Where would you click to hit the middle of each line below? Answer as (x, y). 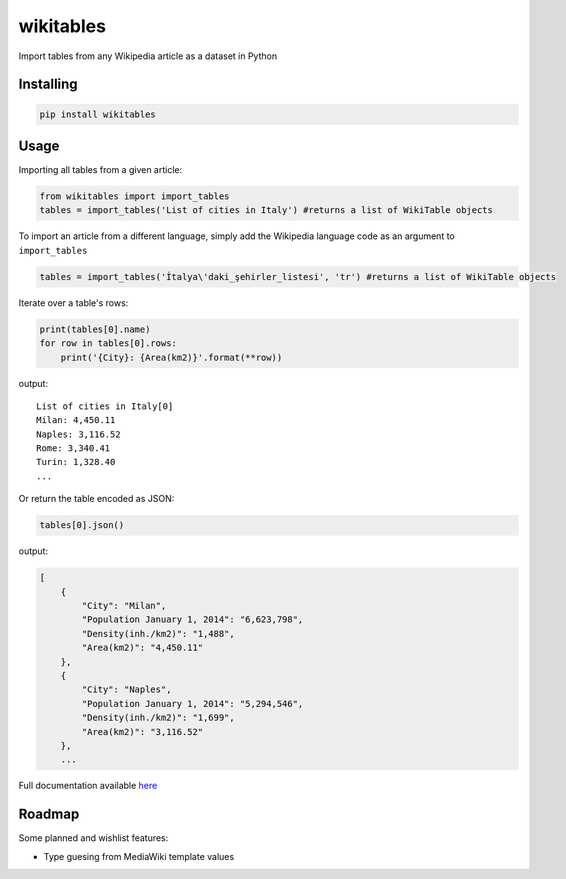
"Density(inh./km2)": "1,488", (158, 633)
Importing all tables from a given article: (100, 170)
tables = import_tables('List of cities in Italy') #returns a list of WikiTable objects (266, 210)
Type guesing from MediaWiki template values (139, 856)
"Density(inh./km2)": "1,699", (158, 718)
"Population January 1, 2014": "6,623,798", (192, 619)
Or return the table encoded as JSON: (96, 499)
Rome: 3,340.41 (73, 448)
